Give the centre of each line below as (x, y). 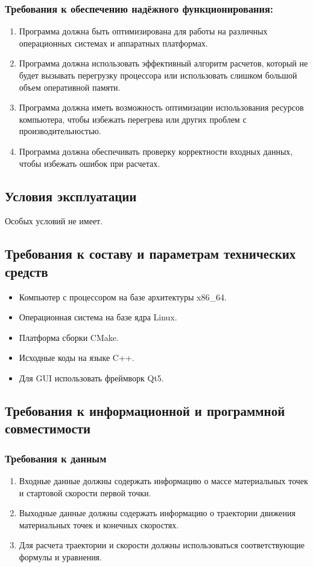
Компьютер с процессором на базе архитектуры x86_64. (123, 296)
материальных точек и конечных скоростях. (99, 524)
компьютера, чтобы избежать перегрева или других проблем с (133, 119)
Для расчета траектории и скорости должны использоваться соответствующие (162, 545)
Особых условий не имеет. (54, 221)
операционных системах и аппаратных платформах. (113, 43)
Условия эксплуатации (71, 196)
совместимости (48, 428)
